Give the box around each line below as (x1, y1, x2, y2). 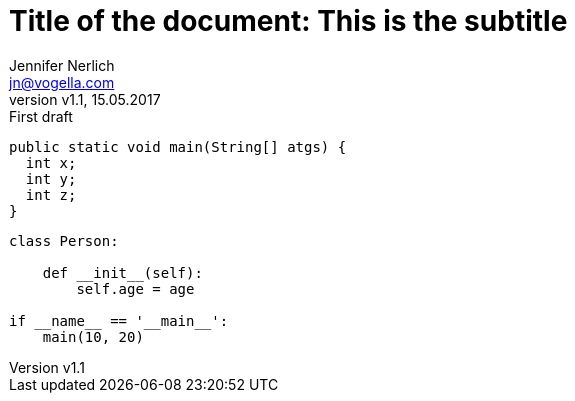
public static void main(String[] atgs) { (9, 138, 347, 155)
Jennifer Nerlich (9, 56, 115, 74)
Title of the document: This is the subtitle (9, 4, 568, 38)
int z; (25, 186, 77, 203)
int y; (25, 170, 77, 187)
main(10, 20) (42, 328, 144, 345)
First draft (9, 107, 73, 125)
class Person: (9, 232, 119, 249)
